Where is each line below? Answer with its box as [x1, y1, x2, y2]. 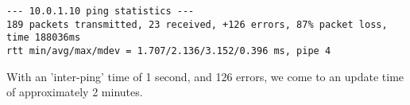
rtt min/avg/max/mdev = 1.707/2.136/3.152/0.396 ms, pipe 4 [6, 45, 331, 56]
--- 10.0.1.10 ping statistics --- [6, 6, 195, 17]
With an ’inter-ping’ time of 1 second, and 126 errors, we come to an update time [6, 68, 404, 84]
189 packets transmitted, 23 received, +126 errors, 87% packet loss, [6, 18, 388, 30]
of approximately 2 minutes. [6, 84, 143, 100]
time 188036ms [6, 32, 81, 44]
